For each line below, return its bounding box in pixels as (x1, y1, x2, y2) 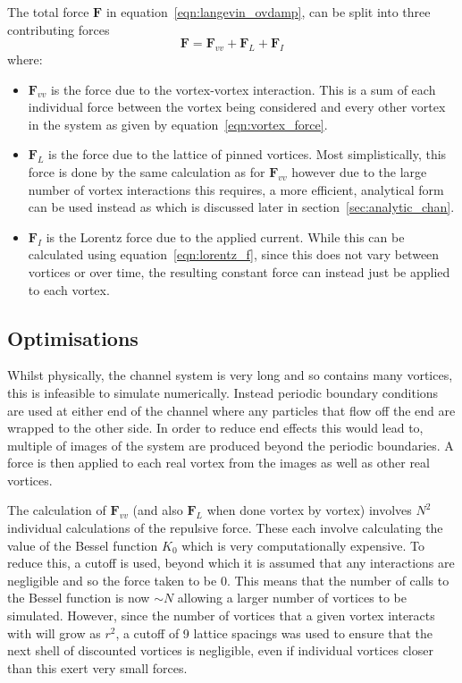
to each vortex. (28, 280, 110, 299)
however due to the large (291, 162, 427, 181)
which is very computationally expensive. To (181, 535, 424, 554)
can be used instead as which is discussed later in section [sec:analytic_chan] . (28, 198, 455, 216)
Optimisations (7, 324, 139, 351)
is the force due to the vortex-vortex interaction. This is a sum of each (50, 80, 436, 98)
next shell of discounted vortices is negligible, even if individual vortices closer (7, 641, 433, 660)
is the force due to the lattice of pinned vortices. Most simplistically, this (48, 145, 447, 164)
